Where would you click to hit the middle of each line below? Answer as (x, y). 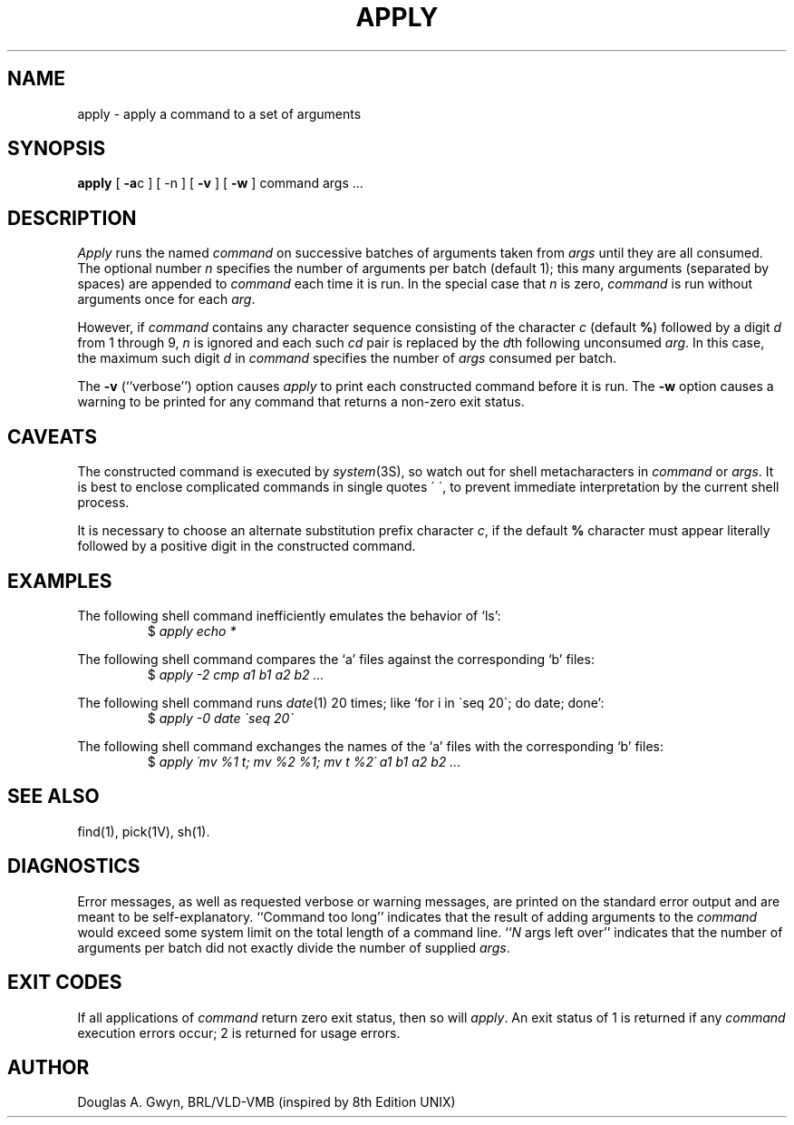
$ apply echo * (192, 631)
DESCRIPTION (72, 218)
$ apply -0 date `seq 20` (220, 718)
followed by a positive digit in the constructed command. (247, 546)
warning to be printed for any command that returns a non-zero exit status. (301, 402)
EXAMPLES (60, 581)
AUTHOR (48, 1067)
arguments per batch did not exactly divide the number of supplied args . (294, 947)
